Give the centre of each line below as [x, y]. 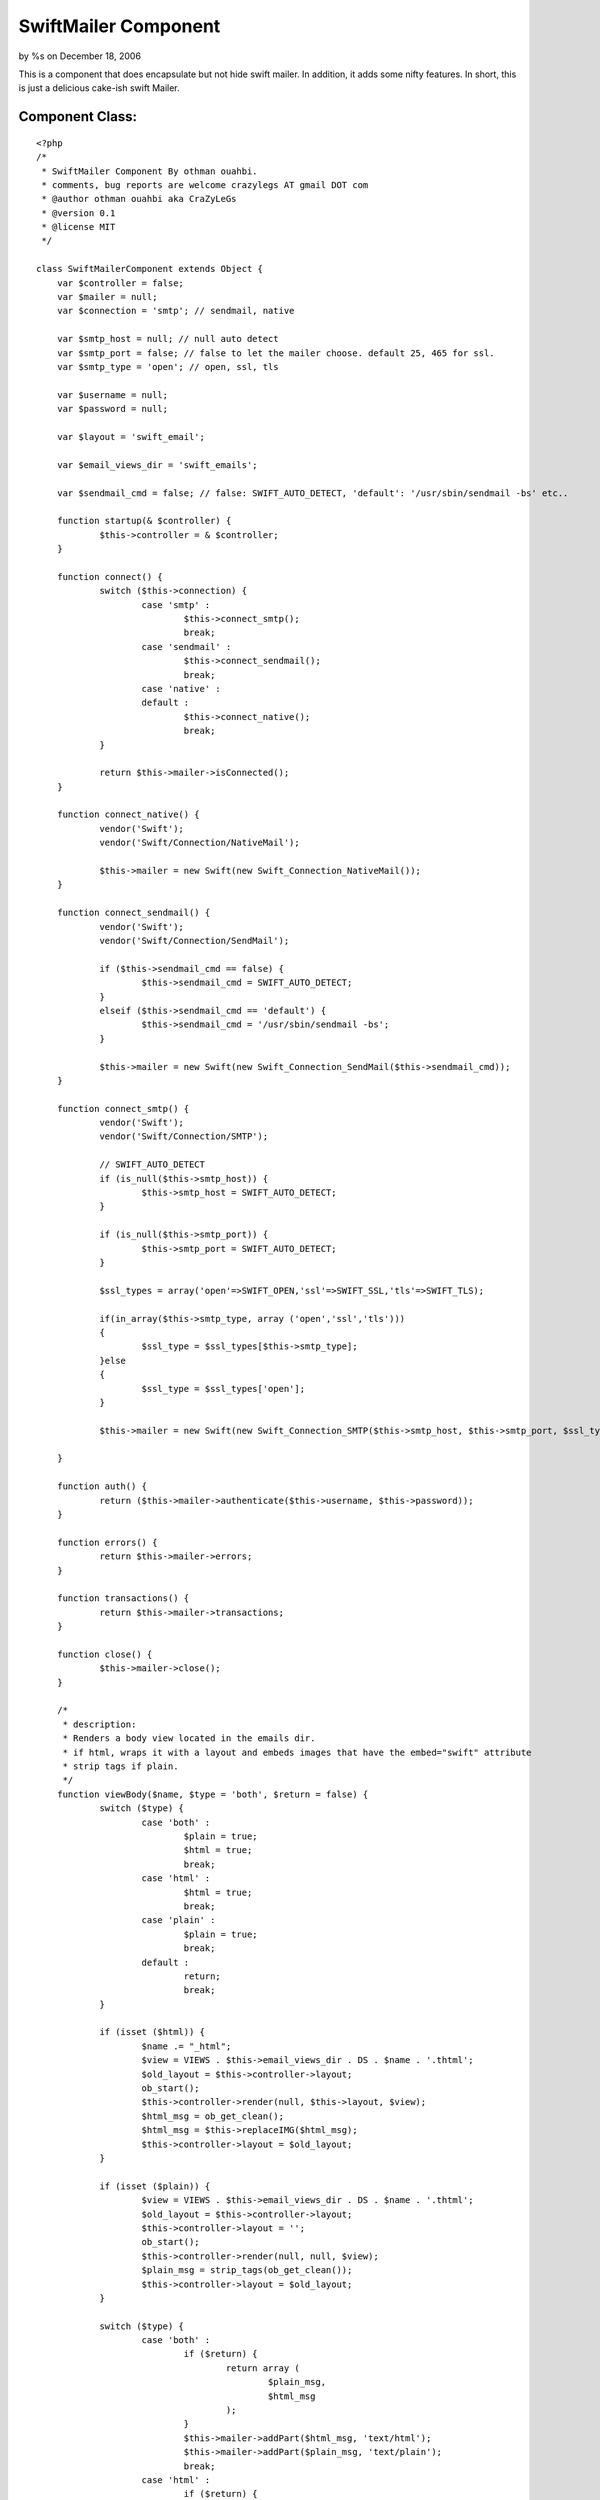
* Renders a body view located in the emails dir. [189, 1738]
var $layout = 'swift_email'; [130, 436]
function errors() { [107, 1542]
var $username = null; [112, 394]
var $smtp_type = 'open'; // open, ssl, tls [167, 366]
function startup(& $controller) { [144, 521]
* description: [99, 1724]
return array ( [262, 2368]
